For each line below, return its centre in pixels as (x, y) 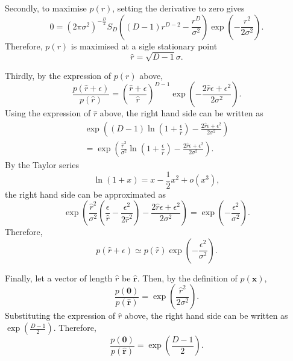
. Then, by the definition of (187, 278)
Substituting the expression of (60, 315)
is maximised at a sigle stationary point (144, 46)
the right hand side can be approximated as (86, 194)
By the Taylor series (42, 164)
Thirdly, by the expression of (58, 75)
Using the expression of (48, 113)
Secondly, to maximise (46, 8)
